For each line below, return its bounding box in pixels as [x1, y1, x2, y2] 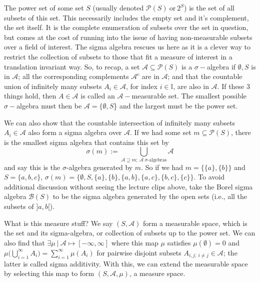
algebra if [206, 61, 236, 71]
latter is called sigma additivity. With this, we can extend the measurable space [4, 258, 248, 268]
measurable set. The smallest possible [131, 90, 247, 101]
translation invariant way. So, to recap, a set [4, 61, 140, 71]
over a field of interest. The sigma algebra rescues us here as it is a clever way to [4, 41, 250, 52]
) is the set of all [184, 2, 234, 12]
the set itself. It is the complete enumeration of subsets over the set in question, [4, 22, 248, 32]
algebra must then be [16, 100, 82, 110]
